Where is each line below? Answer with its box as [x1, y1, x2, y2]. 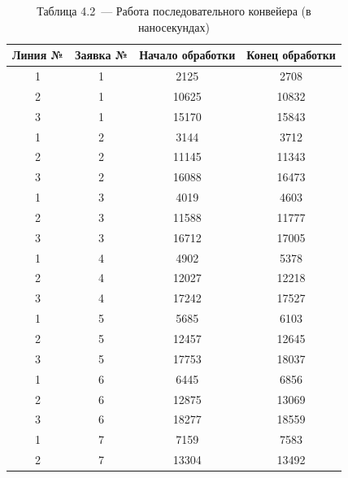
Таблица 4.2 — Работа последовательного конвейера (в [37, 2, 311, 19]
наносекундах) [137, 18, 210, 35]
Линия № [12, 46, 64, 63]
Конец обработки [246, 46, 336, 63]
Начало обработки [139, 46, 236, 63]
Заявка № [75, 46, 128, 63]
